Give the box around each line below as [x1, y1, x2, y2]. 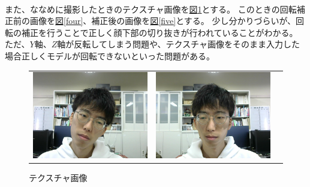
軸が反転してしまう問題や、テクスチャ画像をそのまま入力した [57, 38, 300, 50]
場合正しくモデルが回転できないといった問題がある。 [5, 49, 215, 62]
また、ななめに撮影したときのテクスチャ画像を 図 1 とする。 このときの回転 [5, 2, 297, 15]
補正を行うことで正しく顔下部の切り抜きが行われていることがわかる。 [21, 26, 298, 38]
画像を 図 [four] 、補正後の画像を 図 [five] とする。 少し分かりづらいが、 [29, 14, 296, 27]
